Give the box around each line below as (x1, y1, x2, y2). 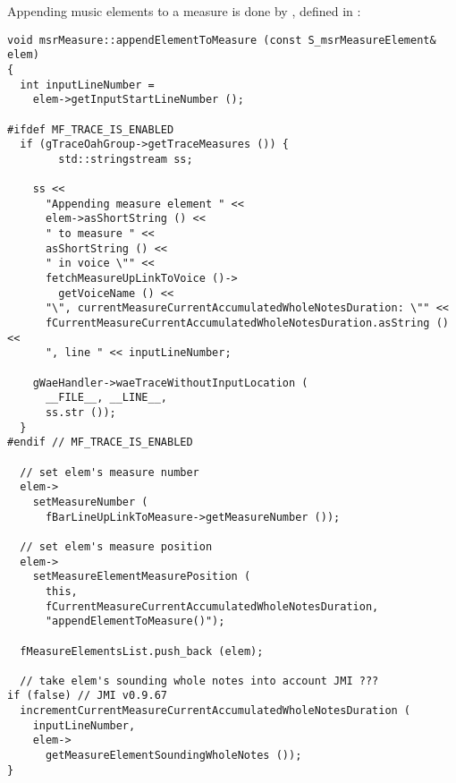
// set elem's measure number (20, 465, 199, 479)
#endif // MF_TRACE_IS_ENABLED (7, 436, 193, 449)
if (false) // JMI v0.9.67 (7, 689, 167, 702)
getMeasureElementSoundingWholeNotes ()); (45, 749, 302, 762)
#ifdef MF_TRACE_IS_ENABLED (7, 123, 174, 136)
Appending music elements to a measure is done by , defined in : (7, 2, 361, 20)
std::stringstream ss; (58, 152, 193, 166)
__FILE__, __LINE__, (45, 391, 167, 404)
